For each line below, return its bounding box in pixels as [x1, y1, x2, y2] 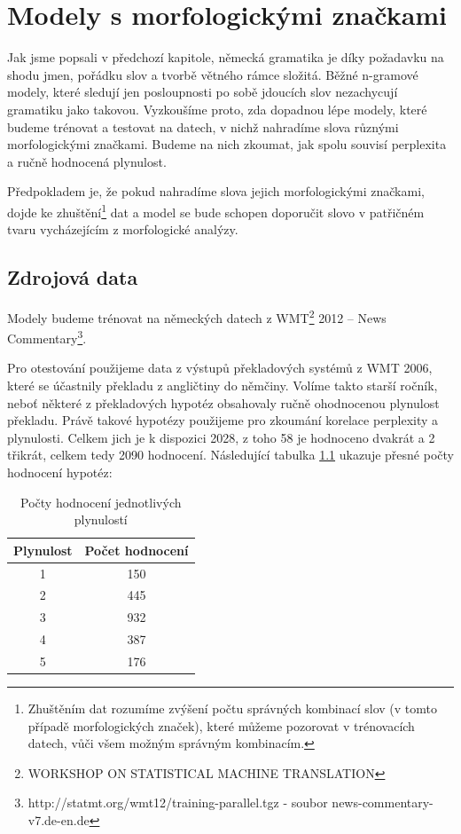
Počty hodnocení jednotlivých [20, 492, 182, 511]
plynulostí [74, 510, 128, 529]
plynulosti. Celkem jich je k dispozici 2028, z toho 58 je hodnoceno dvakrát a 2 [7, 428, 435, 446]
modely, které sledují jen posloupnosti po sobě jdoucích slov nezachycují [7, 83, 398, 101]
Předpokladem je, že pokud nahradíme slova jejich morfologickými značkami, [7, 182, 425, 201]
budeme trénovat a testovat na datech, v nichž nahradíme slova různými [7, 117, 399, 136]
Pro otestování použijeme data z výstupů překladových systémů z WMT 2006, [7, 358, 433, 377]
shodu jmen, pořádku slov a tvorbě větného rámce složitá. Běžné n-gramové [7, 65, 418, 83]
